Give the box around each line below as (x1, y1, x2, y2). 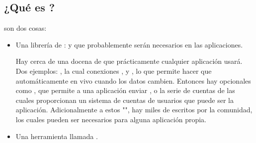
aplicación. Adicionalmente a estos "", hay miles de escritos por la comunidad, (15, 104, 253, 115)
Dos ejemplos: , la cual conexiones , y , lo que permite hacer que (15, 65, 212, 76)
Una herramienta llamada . (15, 131, 98, 141)
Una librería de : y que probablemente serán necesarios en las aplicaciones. (15, 39, 243, 49)
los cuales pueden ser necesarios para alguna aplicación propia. (15, 114, 207, 124)
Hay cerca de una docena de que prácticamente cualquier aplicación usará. (15, 56, 243, 66)
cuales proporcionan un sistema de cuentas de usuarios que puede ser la (15, 95, 234, 105)
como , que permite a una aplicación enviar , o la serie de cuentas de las (15, 85, 235, 95)
